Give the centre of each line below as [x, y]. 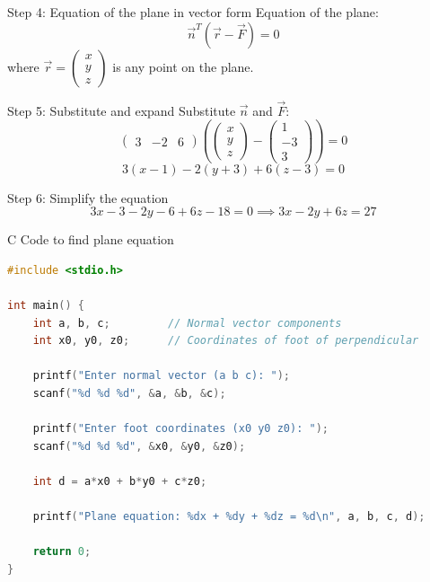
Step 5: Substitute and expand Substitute [122, 110]
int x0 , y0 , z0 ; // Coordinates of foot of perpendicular [226, 341]
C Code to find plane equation [91, 239]
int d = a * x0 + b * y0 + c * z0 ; [120, 481]
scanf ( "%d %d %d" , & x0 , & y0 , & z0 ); [139, 446]
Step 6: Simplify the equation [88, 197]
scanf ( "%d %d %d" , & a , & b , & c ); [129, 393]
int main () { [46, 305]
